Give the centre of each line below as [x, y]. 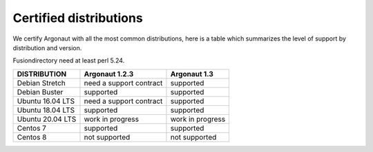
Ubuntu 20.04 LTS [47, 119]
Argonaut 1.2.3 [109, 74]
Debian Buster [40, 91]
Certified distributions [78, 18]
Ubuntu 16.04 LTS [46, 101]
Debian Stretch [41, 83]
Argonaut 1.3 [192, 74]
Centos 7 [31, 128]
